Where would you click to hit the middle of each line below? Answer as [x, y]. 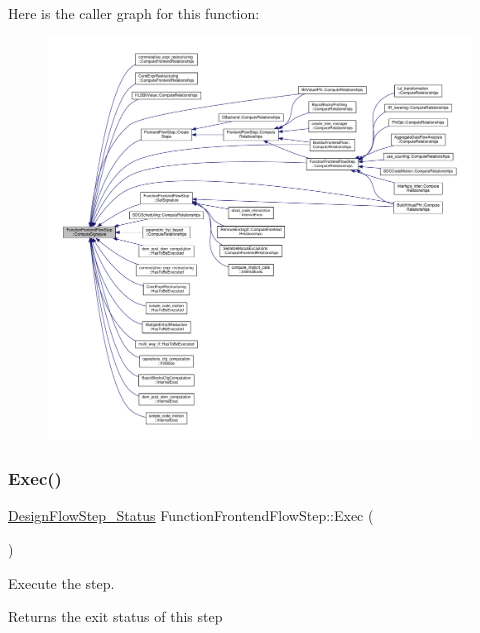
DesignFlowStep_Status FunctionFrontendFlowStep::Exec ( [191, 515]
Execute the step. [61, 582]
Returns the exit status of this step [115, 616]
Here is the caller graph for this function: [134, 13]
